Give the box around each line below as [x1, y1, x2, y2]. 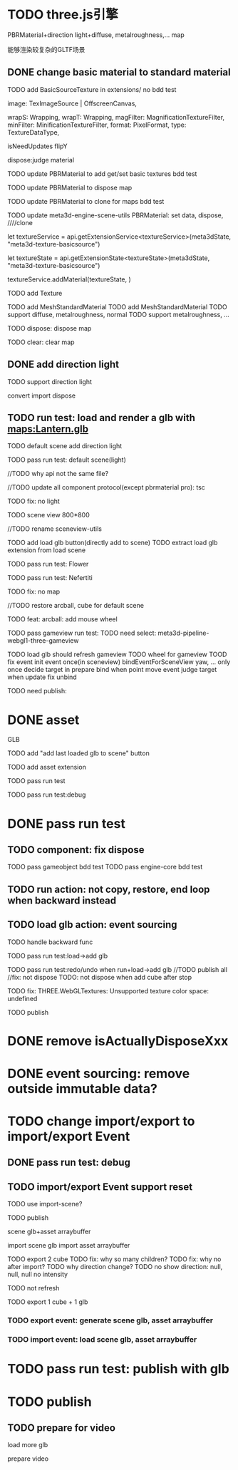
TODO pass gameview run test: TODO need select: [7, 628, 157, 638]
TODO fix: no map [7, 587, 61, 596]
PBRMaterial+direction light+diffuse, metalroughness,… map [7, 30, 185, 39]
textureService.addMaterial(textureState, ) [7, 275, 132, 284]
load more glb [7, 1441, 48, 1449]
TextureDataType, [7, 128, 60, 136]
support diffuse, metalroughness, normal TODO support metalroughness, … [7, 310, 229, 319]
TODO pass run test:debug [7, 790, 86, 799]
